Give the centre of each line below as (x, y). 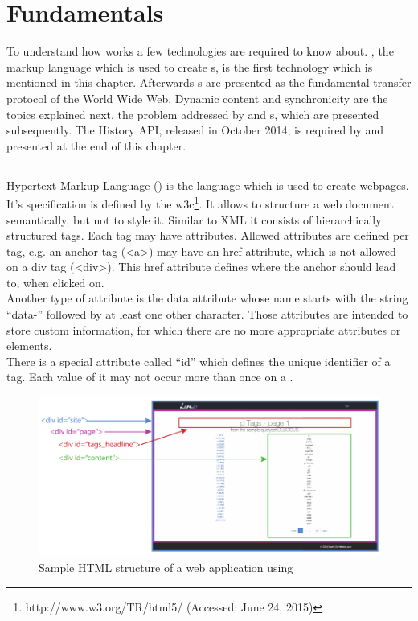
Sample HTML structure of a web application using (166, 567)
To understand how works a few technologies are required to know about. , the (200, 51)
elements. (29, 345)
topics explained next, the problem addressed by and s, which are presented (193, 114)
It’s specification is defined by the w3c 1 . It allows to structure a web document (200, 202)
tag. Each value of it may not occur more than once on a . (150, 377)
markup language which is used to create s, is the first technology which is (190, 66)
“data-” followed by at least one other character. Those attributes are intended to (207, 314)
